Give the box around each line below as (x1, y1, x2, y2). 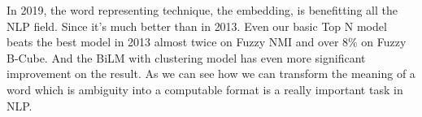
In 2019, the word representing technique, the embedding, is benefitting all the (7, 2, 398, 18)
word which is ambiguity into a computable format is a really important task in (7, 80, 403, 97)
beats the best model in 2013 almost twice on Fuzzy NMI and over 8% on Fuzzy (7, 33, 407, 50)
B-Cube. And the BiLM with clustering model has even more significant (7, 49, 366, 66)
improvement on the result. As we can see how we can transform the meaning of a (7, 65, 415, 82)
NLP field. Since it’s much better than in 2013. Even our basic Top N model (7, 17, 387, 34)
